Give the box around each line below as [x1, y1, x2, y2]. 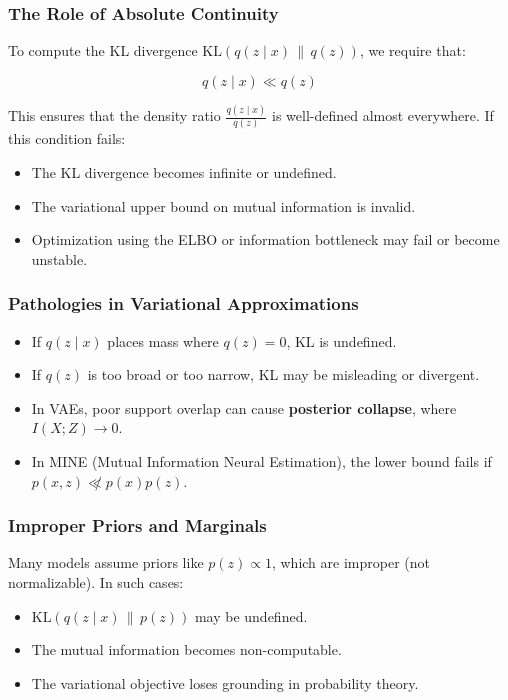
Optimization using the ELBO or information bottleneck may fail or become [31, 229, 500, 250]
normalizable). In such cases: [8, 572, 184, 592]
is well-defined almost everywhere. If [271, 105, 494, 126]
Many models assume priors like [8, 552, 204, 573]
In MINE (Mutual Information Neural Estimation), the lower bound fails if [31, 451, 492, 471]
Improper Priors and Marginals [8, 513, 267, 538]
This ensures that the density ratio [8, 105, 221, 126]
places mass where [107, 330, 219, 351]
